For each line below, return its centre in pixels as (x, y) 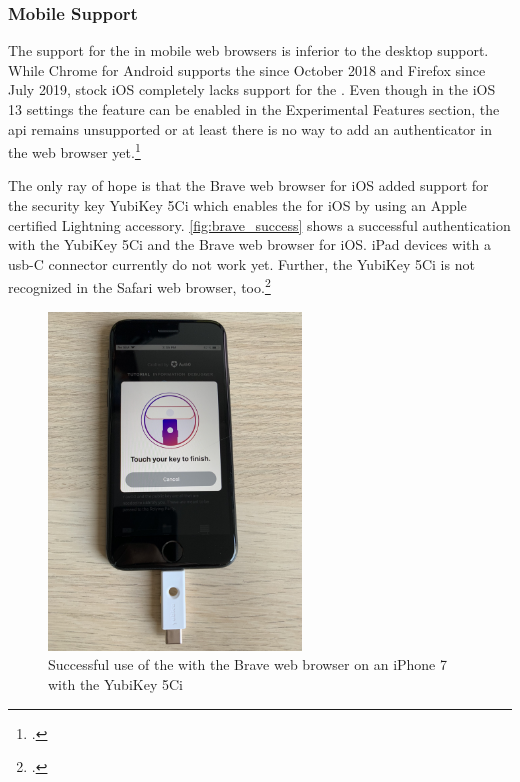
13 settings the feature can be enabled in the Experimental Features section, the (254, 109)
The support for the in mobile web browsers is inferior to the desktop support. (248, 50)
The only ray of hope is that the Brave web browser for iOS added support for (248, 185)
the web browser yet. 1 (74, 150)
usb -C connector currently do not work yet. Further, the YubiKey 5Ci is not (241, 263)
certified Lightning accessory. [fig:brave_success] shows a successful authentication (259, 224)
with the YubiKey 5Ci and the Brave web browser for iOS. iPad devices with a (249, 244)
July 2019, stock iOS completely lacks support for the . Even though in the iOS (252, 89)
